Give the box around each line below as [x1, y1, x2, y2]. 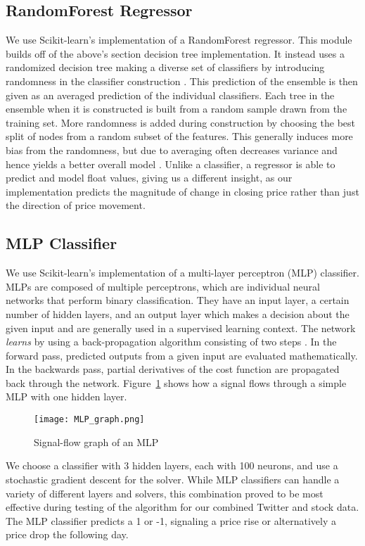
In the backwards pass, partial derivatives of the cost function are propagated [6, 362, 340, 376]
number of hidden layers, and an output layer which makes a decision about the [6, 306, 350, 321]
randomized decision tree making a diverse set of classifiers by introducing [6, 60, 325, 75]
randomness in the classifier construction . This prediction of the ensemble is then [6, 73, 358, 88]
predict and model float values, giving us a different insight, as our [6, 170, 293, 185]
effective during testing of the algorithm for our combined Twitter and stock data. [6, 500, 359, 514]
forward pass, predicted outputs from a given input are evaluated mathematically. [6, 348, 358, 362]
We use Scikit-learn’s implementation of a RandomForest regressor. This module [6, 32, 352, 47]
